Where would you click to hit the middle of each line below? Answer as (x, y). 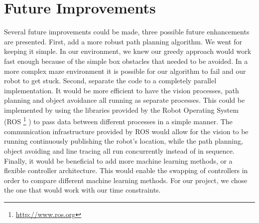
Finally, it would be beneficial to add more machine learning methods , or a (118, 160)
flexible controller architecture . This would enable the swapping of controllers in (126, 170)
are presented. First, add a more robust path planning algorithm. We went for (123, 41)
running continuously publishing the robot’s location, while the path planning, (124, 141)
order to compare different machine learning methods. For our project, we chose (126, 180)
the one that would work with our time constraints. (82, 190)
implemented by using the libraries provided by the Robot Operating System (122, 110)
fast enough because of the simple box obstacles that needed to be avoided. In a (126, 61)
